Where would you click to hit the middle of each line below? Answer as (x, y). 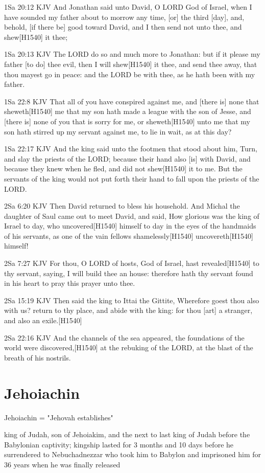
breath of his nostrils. (38, 357)
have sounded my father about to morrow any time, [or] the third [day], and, (124, 17)
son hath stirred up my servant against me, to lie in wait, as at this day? (118, 131)
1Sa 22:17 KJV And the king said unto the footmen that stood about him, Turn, (131, 149)
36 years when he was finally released (62, 464)
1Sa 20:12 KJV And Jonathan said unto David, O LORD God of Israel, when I (128, 7)
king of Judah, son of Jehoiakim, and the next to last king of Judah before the (127, 434)
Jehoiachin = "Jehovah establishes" (59, 417)
